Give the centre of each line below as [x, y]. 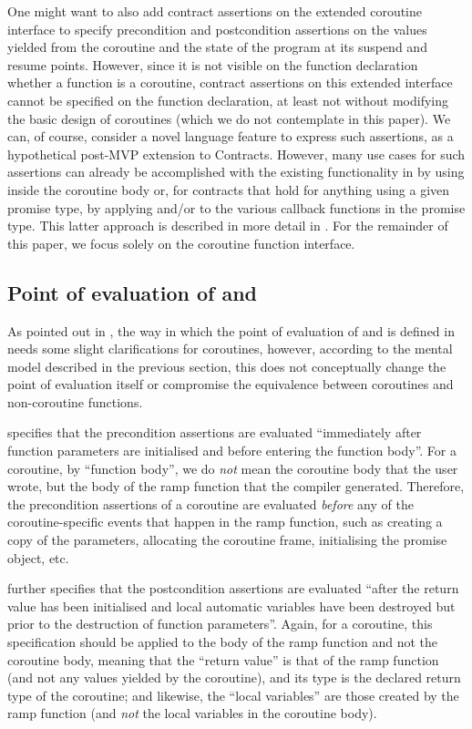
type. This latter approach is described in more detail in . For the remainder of [228, 226]
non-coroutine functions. [75, 401]
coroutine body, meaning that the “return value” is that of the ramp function [223, 659]
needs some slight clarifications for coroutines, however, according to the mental [230, 349]
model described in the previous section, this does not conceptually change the [227, 366]
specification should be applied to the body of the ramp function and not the [222, 642]
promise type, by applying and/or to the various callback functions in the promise [236, 207]
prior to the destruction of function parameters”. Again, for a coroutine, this [220, 624]
